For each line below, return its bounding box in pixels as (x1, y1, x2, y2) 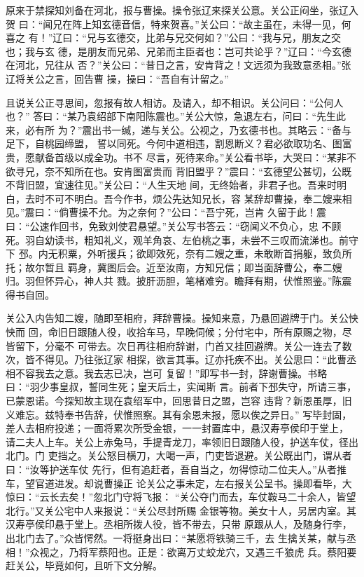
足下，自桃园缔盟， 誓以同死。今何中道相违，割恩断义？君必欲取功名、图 (6, 136, 342, 151)
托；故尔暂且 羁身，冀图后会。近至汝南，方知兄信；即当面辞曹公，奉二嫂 (6, 259, 342, 274)
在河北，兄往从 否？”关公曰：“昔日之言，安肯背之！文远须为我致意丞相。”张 (6, 57, 351, 72)
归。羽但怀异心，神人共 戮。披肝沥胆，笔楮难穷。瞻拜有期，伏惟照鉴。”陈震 (6, 273, 352, 288)
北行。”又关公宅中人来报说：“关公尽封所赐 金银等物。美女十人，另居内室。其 (6, 503, 356, 517)
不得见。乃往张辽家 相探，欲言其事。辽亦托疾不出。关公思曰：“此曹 (34, 352, 347, 367)
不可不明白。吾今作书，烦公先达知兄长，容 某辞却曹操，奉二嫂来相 (44, 191, 352, 205)
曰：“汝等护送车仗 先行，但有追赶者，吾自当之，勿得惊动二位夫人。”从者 (6, 462, 337, 476)
